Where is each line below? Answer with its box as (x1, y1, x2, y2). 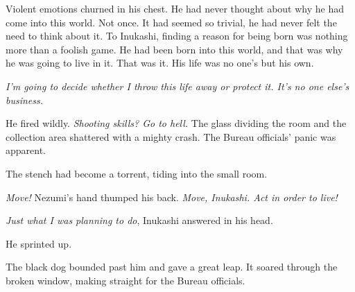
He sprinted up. (6, 236, 72, 250)
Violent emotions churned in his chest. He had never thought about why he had (6, 1, 344, 15)
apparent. (6, 143, 46, 157)
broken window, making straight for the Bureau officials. (6, 273, 245, 287)
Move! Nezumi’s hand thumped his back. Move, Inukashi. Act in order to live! (6, 189, 338, 204)
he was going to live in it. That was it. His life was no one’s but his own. (6, 55, 314, 70)
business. (6, 92, 44, 107)
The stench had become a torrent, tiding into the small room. (6, 166, 268, 180)
